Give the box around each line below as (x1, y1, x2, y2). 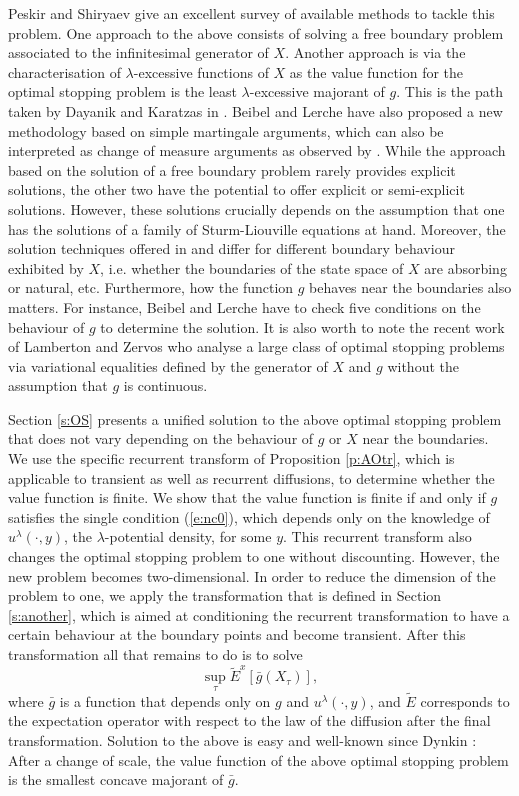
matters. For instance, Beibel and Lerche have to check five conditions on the (8, 296, 481, 317)
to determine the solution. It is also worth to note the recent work (100, 316, 505, 337)
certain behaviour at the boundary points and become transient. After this (8, 624, 466, 645)
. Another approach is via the (285, 42, 466, 63)
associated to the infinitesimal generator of (8, 42, 269, 63)
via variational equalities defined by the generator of (8, 355, 328, 376)
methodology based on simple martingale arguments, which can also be (8, 120, 444, 141)
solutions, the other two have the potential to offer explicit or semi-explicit (8, 179, 465, 200)
